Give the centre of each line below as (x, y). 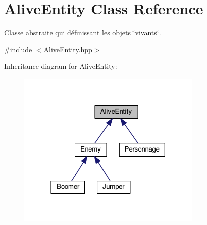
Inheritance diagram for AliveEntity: (61, 66)
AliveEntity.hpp (68, 49)
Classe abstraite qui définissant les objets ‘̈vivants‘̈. (83, 32)
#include (18, 49)
